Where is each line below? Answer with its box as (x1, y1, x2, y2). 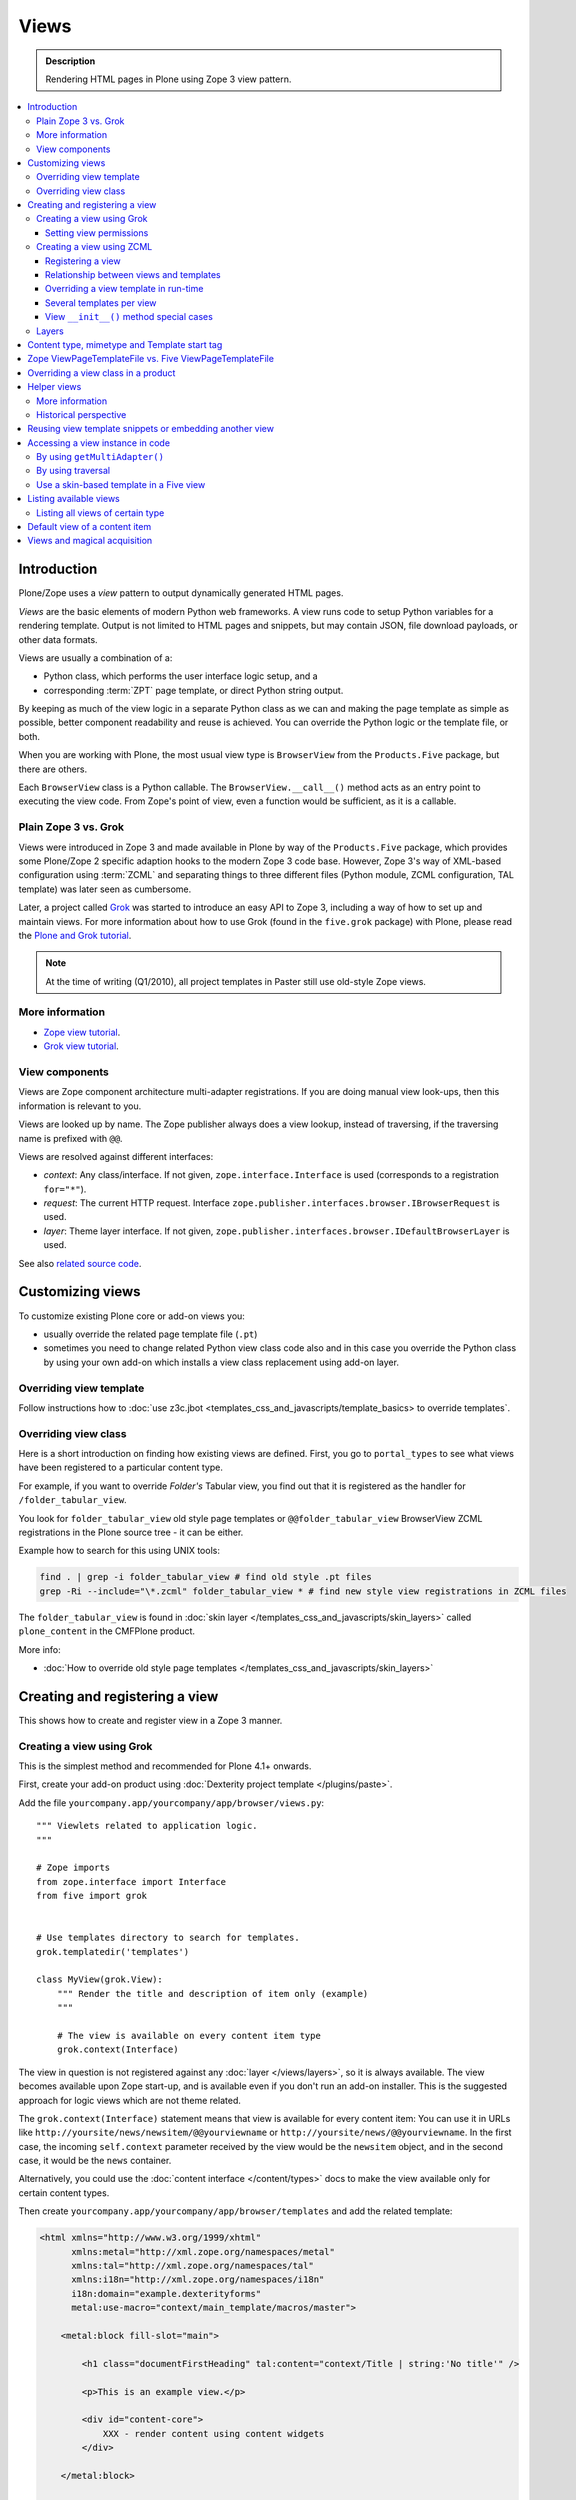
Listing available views (27, 493, 120, 505)
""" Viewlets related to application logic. (36, 1820, 259, 1832)
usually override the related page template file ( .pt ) (43, 1328, 258, 1340)
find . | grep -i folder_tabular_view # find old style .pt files (39, 1571, 372, 1583)
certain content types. (18, 2186, 110, 2199)
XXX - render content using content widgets (102, 2428, 325, 2439)
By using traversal (36, 465, 110, 477)
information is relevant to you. (18, 1100, 142, 1112)
